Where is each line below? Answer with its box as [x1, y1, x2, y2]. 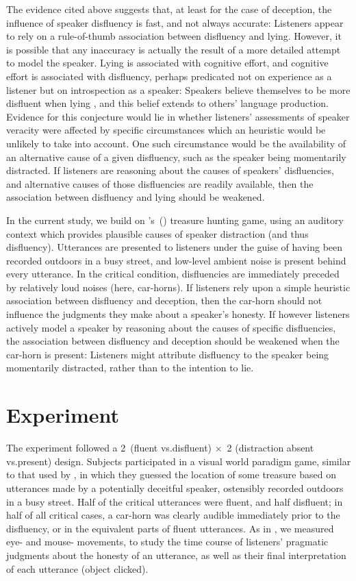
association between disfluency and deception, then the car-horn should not [6, 293, 322, 308]
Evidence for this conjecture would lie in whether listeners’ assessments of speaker [6, 109, 350, 123]
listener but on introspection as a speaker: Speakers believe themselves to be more [6, 82, 351, 97]
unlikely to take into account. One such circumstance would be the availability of [6, 136, 346, 150]
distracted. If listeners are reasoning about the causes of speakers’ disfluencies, [6, 163, 334, 177]
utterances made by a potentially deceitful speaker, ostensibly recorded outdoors [6, 480, 344, 495]
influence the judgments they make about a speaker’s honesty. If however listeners [6, 307, 350, 321]
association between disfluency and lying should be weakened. [6, 190, 265, 204]
